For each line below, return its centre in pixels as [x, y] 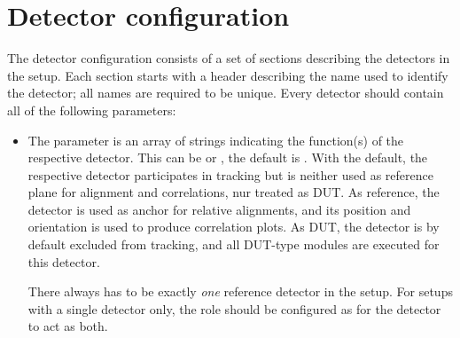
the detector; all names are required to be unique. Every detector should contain [226, 93]
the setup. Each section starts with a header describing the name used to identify [228, 75]
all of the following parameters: [92, 110]
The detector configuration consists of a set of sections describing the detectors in [229, 58]
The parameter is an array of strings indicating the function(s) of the [216, 140]
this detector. [64, 261]
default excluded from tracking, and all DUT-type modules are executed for [234, 244]
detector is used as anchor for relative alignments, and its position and [219, 209]
